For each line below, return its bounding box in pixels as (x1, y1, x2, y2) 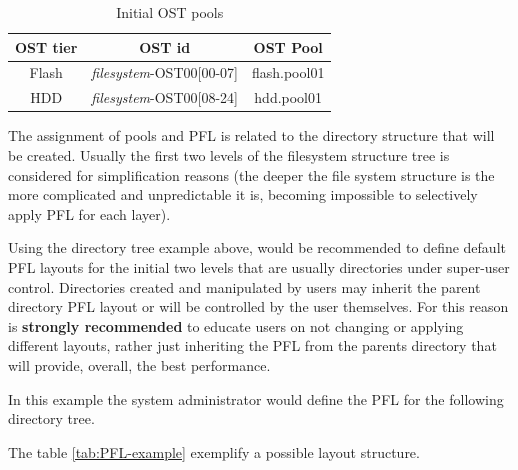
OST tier (15, 36, 78, 57)
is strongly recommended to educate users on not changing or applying (8, 315, 464, 336)
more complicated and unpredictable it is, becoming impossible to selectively (8, 184, 478, 205)
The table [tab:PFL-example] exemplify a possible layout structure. (8, 441, 420, 462)
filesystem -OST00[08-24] (91, 87, 238, 108)
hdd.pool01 (254, 87, 323, 108)
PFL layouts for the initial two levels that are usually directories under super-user (8, 256, 510, 277)
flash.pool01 (251, 62, 325, 83)
